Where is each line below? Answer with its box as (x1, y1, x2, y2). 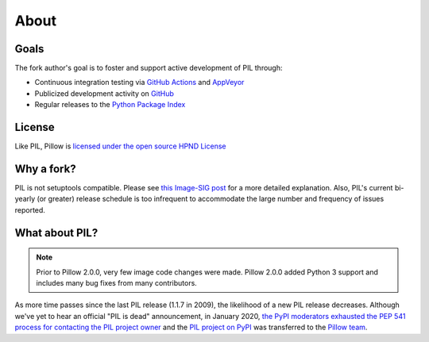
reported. (14, 205, 45, 214)
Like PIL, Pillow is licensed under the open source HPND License (14, 141, 226, 151)
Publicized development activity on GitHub (34, 88, 174, 98)
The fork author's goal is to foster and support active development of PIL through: (14, 63, 283, 73)
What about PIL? (14, 226, 99, 240)
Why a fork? (14, 162, 76, 175)
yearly (14, 194, 36, 204)
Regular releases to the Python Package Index (34, 100, 186, 110)
